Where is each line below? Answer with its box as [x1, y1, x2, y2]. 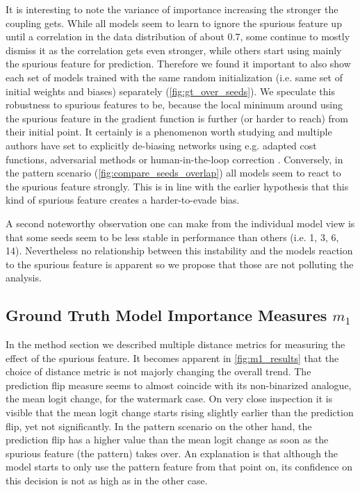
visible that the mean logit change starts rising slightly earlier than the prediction [6, 405, 354, 420]
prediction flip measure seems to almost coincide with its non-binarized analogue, [6, 377, 352, 392]
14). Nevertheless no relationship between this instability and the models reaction [6, 243, 353, 258]
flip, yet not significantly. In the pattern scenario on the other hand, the [6, 418, 312, 433]
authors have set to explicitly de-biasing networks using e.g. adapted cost [6, 138, 317, 152]
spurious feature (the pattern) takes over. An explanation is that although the [6, 445, 338, 460]
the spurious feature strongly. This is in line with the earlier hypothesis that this [6, 179, 349, 193]
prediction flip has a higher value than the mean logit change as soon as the [6, 432, 329, 447]
